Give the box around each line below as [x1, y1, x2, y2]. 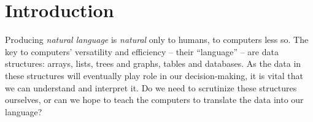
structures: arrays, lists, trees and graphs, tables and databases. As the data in [5, 57, 301, 70]
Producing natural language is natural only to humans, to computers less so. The [5, 33, 309, 46]
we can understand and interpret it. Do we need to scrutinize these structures [5, 81, 297, 94]
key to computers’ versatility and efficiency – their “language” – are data [5, 45, 279, 58]
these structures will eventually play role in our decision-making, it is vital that [5, 69, 303, 82]
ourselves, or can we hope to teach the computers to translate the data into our [5, 93, 304, 106]
